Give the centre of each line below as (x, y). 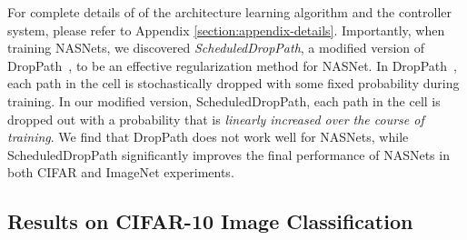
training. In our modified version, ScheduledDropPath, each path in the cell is (224, 100)
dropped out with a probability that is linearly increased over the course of (216, 119)
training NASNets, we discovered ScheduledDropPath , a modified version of (216, 48)
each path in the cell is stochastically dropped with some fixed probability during (233, 83)
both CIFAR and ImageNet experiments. (121, 172)
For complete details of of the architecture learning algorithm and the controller (230, 12)
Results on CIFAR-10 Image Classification (210, 221)
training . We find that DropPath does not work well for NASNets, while (208, 137)
